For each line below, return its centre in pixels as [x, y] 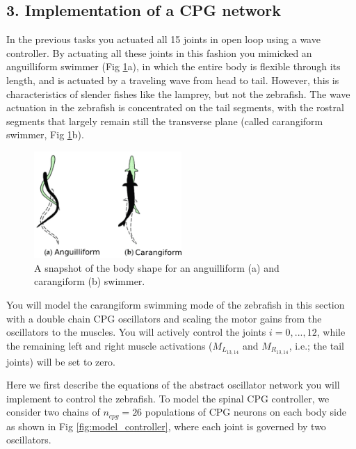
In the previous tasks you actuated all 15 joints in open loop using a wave [163, 39]
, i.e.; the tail [316, 345]
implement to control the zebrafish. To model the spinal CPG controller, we [168, 398]
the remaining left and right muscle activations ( [110, 345]
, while [331, 332]
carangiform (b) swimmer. [90, 281]
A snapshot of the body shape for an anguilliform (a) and [157, 267]
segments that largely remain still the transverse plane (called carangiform [165, 121]
